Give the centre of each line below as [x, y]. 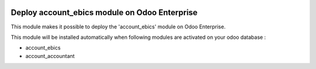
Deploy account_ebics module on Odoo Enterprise [104, 12]
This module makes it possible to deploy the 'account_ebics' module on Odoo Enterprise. [118, 27]
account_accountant [50, 56]
